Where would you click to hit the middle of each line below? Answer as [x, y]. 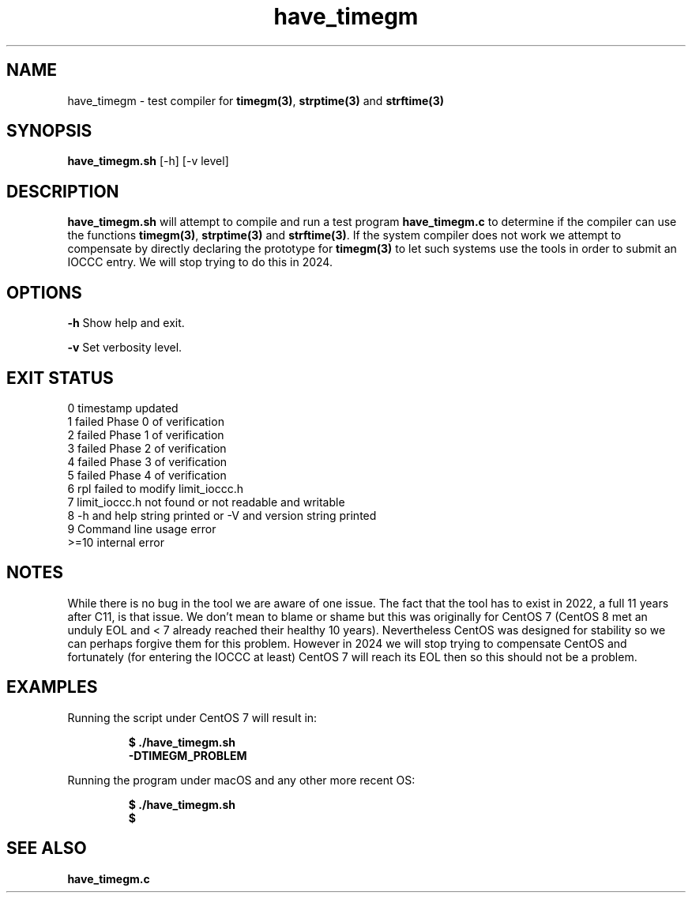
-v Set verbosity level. [125, 348]
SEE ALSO [47, 848]
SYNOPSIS [49, 131]
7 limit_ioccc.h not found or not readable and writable [206, 502]
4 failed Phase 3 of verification [147, 461]
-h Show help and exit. [126, 323]
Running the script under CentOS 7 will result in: [192, 717]
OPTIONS [44, 292]
